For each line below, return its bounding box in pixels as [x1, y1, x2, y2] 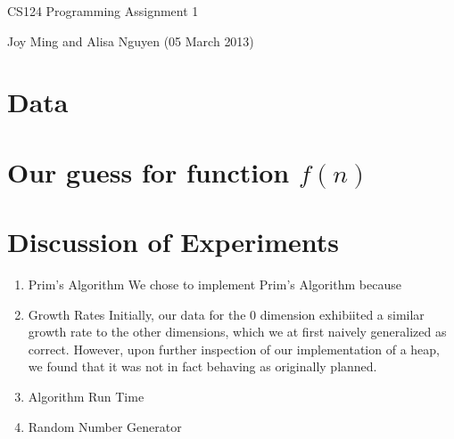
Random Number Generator [28, 417, 182, 435]
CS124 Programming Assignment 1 [7, 2, 199, 20]
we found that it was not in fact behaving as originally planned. [28, 357, 377, 376]
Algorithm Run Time [28, 387, 144, 406]
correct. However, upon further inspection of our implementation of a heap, [28, 339, 440, 358]
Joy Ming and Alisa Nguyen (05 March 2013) [7, 31, 254, 50]
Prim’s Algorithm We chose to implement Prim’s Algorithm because [28, 275, 401, 294]
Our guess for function [7, 153, 290, 190]
